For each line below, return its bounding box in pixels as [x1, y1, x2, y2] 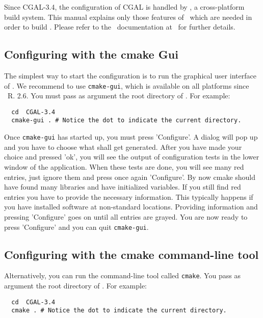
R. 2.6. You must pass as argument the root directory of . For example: [7, 90, 230, 101]
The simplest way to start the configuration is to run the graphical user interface [4, 70, 256, 81]
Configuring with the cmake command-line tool [4, 246, 259, 262]
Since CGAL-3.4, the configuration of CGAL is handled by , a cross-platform [4, 2, 245, 12]
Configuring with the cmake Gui [4, 46, 178, 62]
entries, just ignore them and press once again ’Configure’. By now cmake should [4, 171, 256, 182]
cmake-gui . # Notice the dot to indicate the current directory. [11, 117, 242, 124]
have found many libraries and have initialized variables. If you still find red [4, 181, 241, 192]
